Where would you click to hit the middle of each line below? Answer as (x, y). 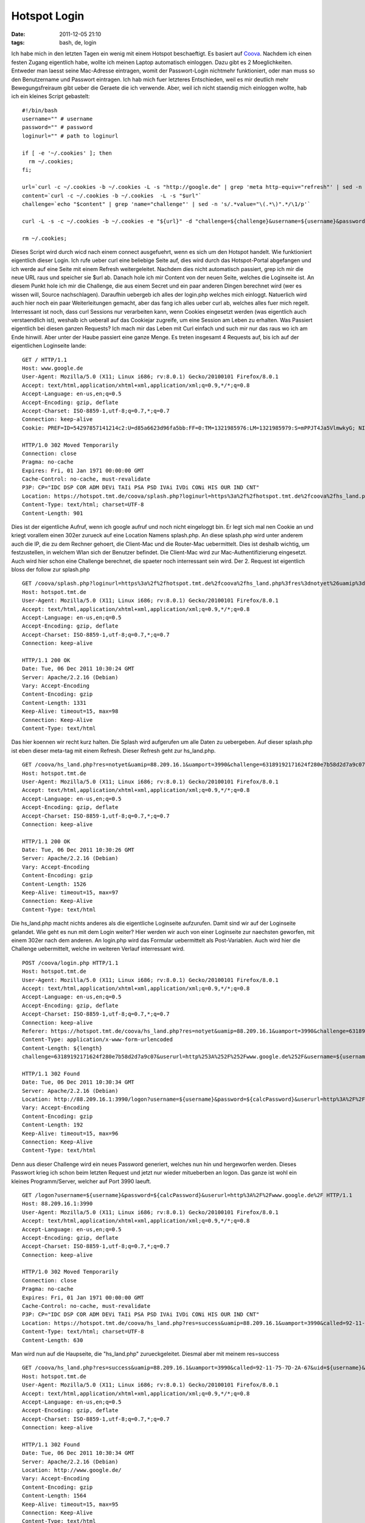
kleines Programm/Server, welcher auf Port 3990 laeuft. (81, 1181)
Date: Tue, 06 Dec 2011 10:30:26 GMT (78, 850)
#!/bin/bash (40, 110)
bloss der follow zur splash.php (51, 569)
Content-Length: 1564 (54, 1496)
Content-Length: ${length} (62, 1048)
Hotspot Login (48, 16)
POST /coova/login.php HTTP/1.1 (70, 963)
